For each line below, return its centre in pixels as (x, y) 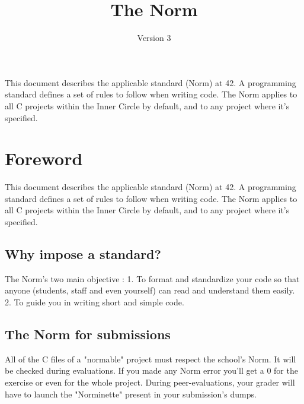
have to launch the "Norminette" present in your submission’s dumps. (131, 394)
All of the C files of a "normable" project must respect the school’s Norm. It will (151, 359)
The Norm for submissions (88, 334)
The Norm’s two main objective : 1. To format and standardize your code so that (152, 278)
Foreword (44, 158)
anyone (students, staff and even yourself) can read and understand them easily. (150, 290)
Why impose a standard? (83, 253)
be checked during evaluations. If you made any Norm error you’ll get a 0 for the (151, 370)
